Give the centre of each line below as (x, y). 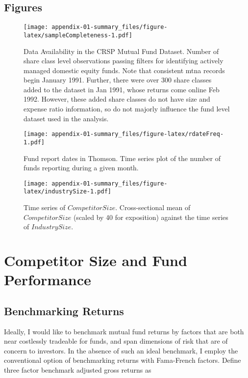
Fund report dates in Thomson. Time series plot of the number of (122, 158)
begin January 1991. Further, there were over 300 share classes (118, 80)
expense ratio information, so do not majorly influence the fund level (127, 109)
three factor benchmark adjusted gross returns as (78, 370)
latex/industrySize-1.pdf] (67, 192)
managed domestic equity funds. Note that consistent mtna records (124, 70)
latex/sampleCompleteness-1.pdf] (78, 35)
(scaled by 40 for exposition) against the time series (151, 217)
